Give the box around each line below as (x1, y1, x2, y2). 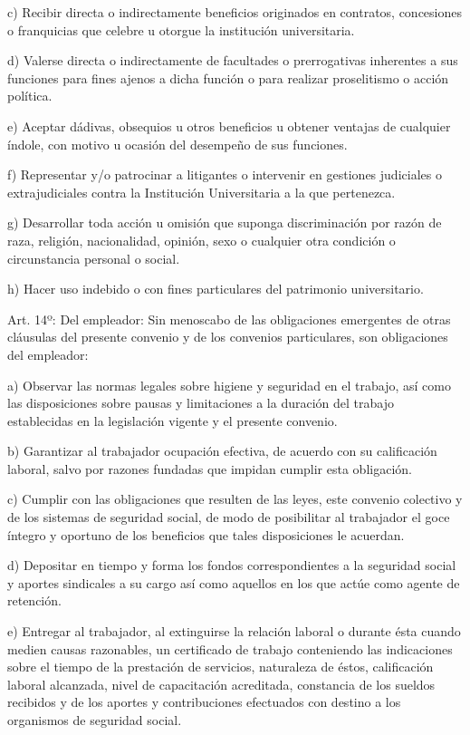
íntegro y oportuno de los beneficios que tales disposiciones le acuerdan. (7, 525, 405, 544)
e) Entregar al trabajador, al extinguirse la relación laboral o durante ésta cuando (7, 622, 461, 641)
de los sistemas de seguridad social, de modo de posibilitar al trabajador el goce (7, 508, 450, 527)
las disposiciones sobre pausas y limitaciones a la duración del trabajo (7, 393, 394, 412)
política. (7, 86, 53, 105)
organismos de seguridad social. (7, 711, 182, 729)
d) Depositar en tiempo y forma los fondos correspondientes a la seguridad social (7, 556, 456, 575)
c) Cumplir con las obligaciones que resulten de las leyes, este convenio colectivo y (7, 489, 463, 508)
